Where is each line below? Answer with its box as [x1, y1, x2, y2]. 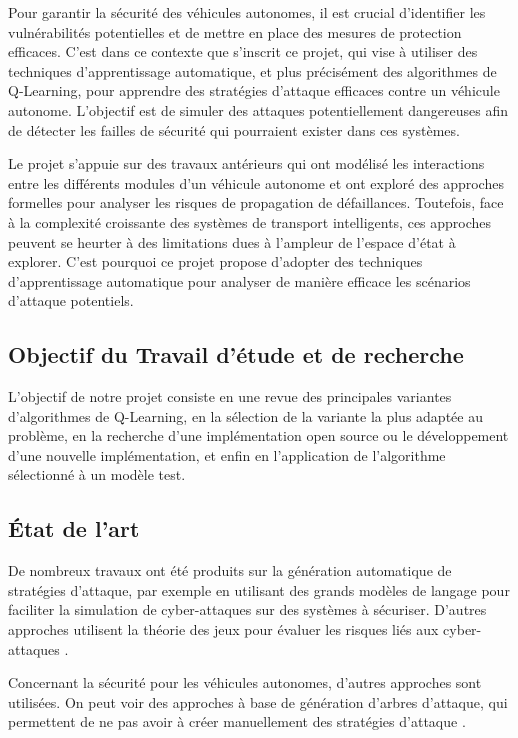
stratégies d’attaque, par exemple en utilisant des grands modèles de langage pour [8, 579, 510, 600]
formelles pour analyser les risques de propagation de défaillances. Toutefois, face [8, 192, 504, 213]
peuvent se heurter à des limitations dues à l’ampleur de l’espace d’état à [8, 231, 456, 252]
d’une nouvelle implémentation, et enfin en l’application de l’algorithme [8, 444, 446, 465]
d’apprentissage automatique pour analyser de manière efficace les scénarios [8, 270, 471, 291]
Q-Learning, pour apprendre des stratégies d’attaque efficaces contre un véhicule [8, 80, 500, 101]
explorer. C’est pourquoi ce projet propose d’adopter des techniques [8, 251, 423, 272]
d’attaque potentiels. [8, 290, 134, 311]
